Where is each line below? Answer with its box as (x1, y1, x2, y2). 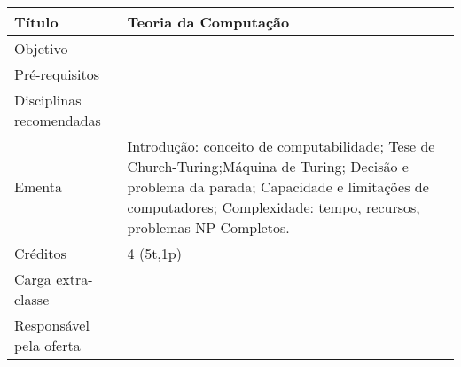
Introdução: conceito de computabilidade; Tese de (127, 136, 435, 156)
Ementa (14, 176, 63, 197)
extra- (56, 269, 93, 289)
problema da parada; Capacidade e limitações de (127, 176, 429, 197)
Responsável (14, 315, 90, 335)
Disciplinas (14, 90, 82, 110)
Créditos (14, 243, 66, 263)
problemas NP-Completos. (127, 217, 290, 238)
